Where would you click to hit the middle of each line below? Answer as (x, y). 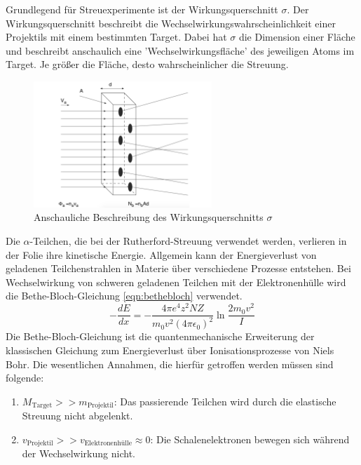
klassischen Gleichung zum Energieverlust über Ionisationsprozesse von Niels (170, 350)
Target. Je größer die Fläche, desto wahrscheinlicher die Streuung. (147, 64)
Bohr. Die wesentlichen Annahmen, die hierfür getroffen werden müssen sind (170, 364)
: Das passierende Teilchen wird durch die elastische (225, 401)
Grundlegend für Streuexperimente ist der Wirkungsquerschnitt (142, 9)
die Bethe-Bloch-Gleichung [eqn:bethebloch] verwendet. (124, 296)
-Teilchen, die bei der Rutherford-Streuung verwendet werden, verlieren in (188, 241)
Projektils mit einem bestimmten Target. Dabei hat (116, 37)
